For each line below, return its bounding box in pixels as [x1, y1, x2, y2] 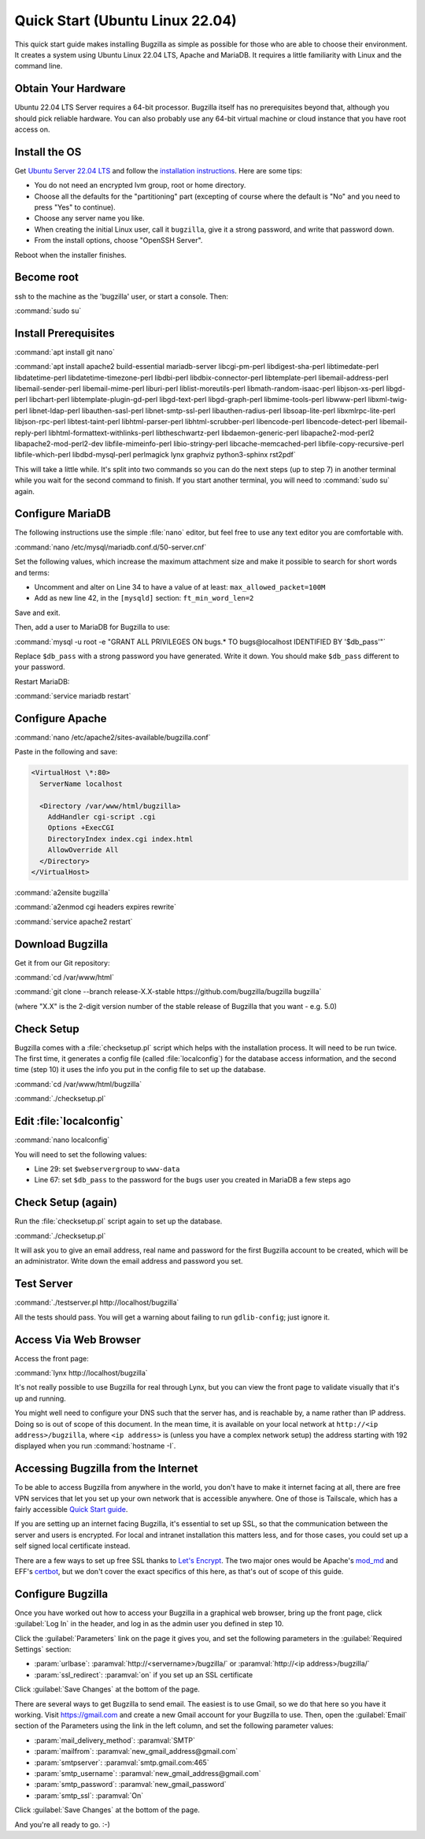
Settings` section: [14, 1644, 72, 1655]
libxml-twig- [368, 395, 408, 404]
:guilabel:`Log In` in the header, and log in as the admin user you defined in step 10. [14, 1619, 284, 1629]
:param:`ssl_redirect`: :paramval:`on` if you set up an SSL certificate [34, 1670, 253, 1679]
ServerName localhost [39, 779, 124, 788]
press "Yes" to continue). [34, 203, 116, 212]
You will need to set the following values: [14, 1149, 147, 1159]
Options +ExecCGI [47, 824, 115, 832]
